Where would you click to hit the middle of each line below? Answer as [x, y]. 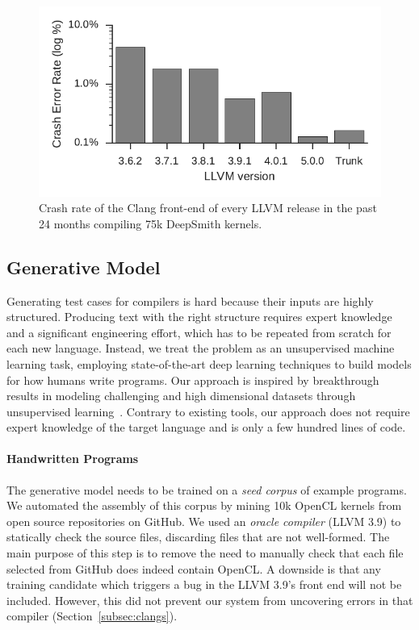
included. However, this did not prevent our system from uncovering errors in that [210, 600]
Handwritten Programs [73, 459]
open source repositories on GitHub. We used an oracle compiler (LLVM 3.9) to [204, 521]
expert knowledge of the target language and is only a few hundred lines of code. [206, 427]
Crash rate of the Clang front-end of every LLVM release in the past [208, 208]
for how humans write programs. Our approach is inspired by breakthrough [193, 380]
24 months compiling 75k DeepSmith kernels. [151, 223]
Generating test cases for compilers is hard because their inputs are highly [190, 300]
